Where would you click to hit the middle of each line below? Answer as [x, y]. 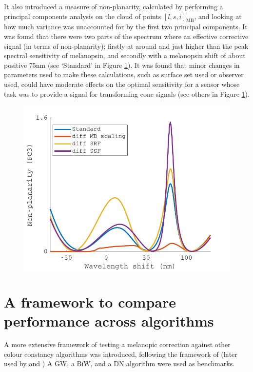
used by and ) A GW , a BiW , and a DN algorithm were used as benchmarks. [119, 363]
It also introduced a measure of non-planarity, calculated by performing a [114, 6]
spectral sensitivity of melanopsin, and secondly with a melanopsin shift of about [125, 55]
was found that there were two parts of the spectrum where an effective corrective [126, 36]
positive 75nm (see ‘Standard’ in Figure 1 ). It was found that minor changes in [122, 65]
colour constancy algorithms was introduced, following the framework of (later [121, 354]
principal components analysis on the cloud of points [83, 16]
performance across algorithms [109, 320]
